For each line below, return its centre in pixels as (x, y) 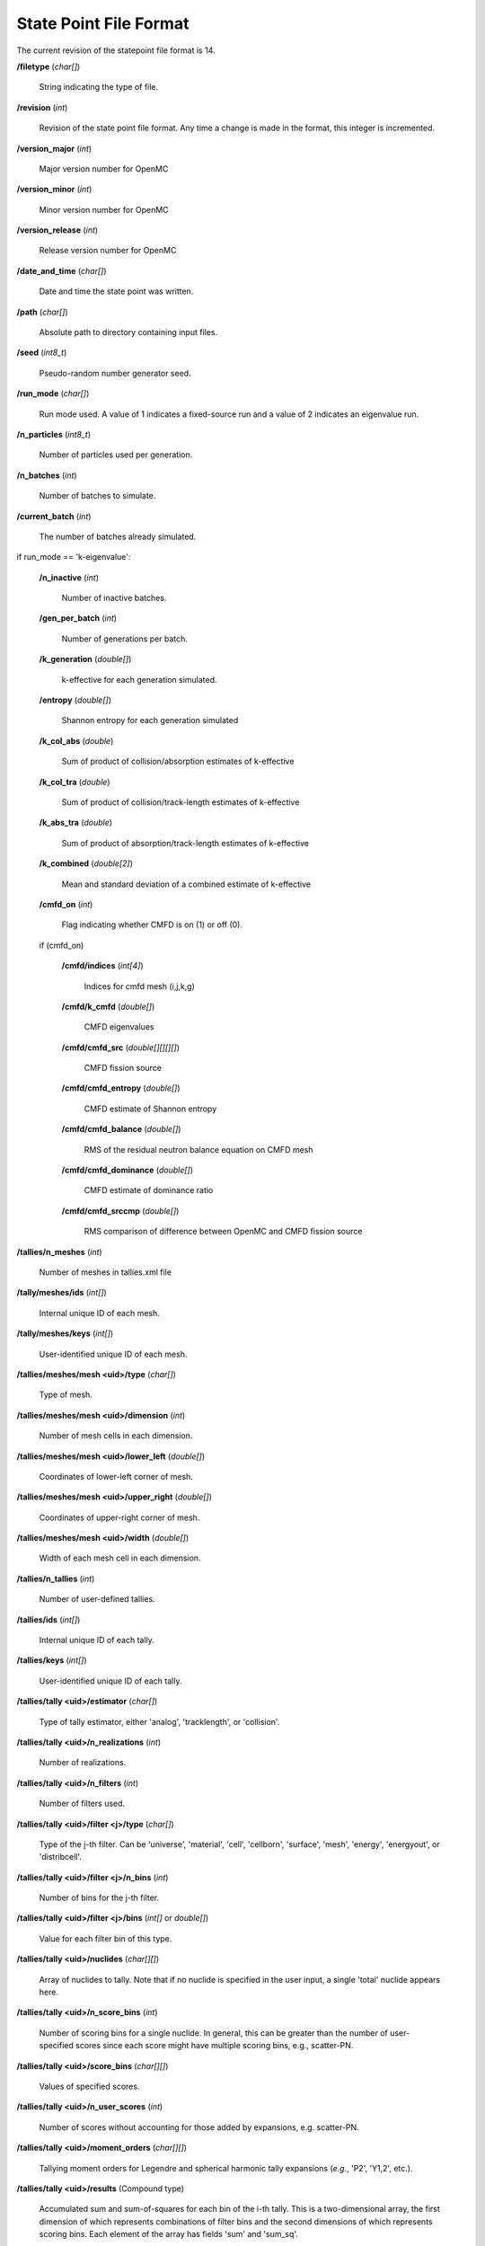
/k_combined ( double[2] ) (86, 863)
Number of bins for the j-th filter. (99, 1898)
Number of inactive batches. (114, 598)
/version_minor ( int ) (54, 190)
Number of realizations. (83, 1763)
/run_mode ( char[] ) (53, 393)
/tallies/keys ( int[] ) (52, 1660)
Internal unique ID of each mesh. (100, 1313)
